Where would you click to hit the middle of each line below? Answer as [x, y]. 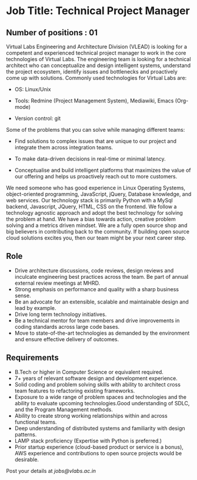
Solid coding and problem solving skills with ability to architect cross [98, 384]
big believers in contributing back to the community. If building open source [98, 231]
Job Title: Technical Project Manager [98, 11]
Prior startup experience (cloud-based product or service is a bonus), [99, 447]
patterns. [26, 434]
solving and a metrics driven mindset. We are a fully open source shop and [97, 225]
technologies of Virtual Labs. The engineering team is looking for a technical [98, 59]
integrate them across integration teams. [64, 147]
